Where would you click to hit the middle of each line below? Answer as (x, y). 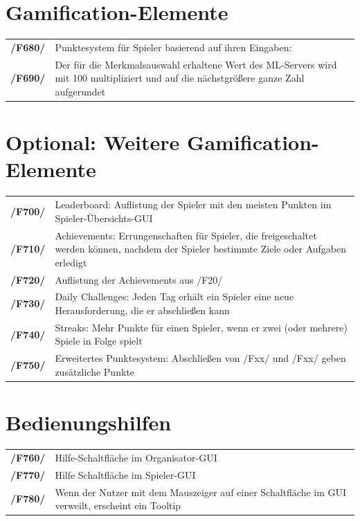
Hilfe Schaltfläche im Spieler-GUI (125, 474)
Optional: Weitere (93, 142)
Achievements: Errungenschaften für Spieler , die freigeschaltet (186, 235)
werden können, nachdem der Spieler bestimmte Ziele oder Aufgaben (201, 249)
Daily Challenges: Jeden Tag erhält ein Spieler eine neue (174, 296)
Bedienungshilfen (89, 422)
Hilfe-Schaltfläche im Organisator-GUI (136, 457)
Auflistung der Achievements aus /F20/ (139, 279)
